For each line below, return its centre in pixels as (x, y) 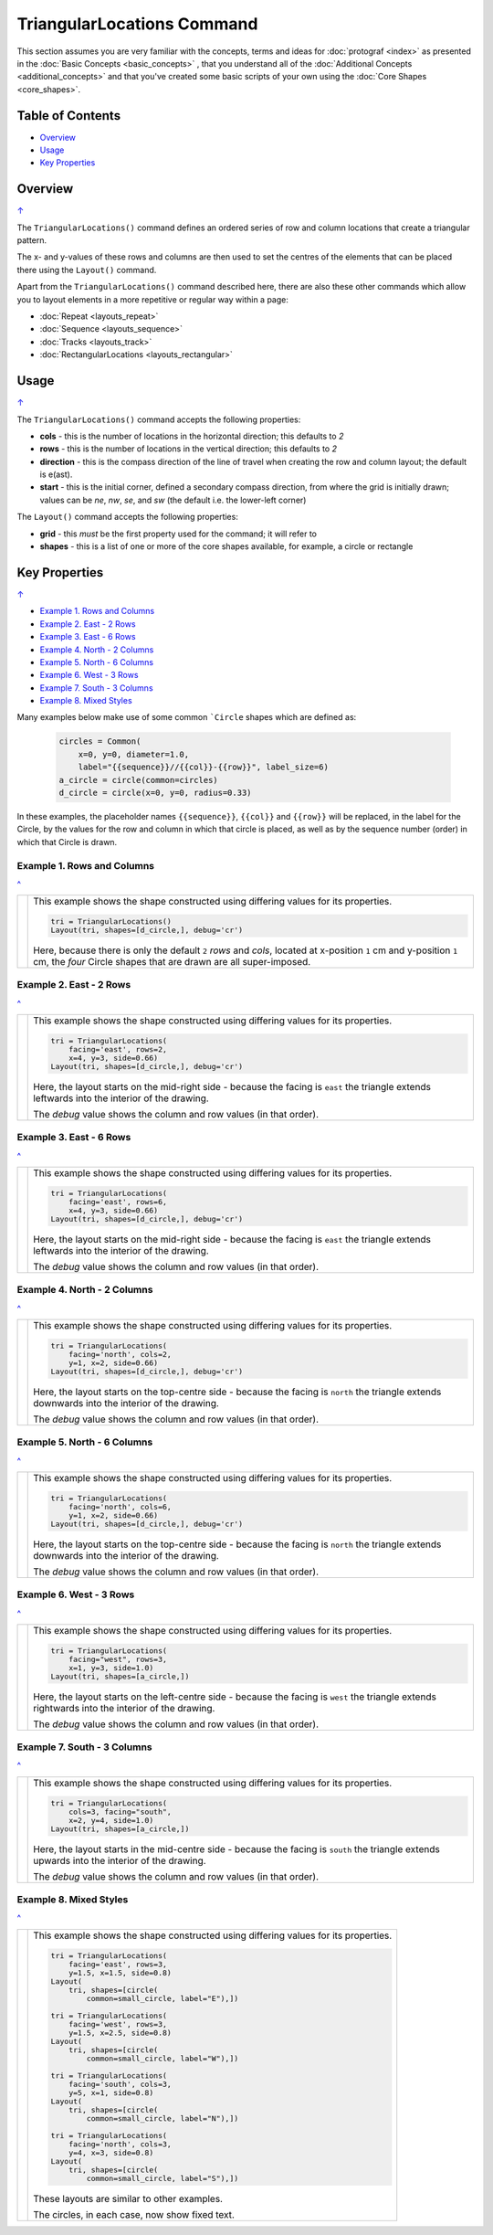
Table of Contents (69, 116)
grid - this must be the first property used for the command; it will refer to (178, 534)
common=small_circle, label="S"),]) (163, 2178)
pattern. (32, 240)
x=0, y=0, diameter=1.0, (134, 754)
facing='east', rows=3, (118, 1964)
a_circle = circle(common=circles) (138, 780)
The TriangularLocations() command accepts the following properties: (159, 419)
